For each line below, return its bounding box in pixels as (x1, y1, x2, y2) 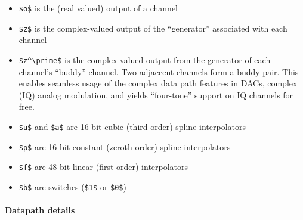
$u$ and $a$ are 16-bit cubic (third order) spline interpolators (18, 120, 246, 132)
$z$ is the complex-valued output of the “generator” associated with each (18, 21, 287, 34)
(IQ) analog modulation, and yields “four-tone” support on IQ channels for (18, 88, 293, 101)
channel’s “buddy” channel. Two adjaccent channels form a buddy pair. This (18, 65, 299, 78)
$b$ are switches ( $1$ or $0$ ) (18, 180, 126, 193)
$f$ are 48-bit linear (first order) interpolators (18, 160, 188, 173)
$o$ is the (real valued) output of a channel (18, 2, 178, 14)
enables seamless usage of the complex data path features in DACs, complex (18, 77, 298, 89)
